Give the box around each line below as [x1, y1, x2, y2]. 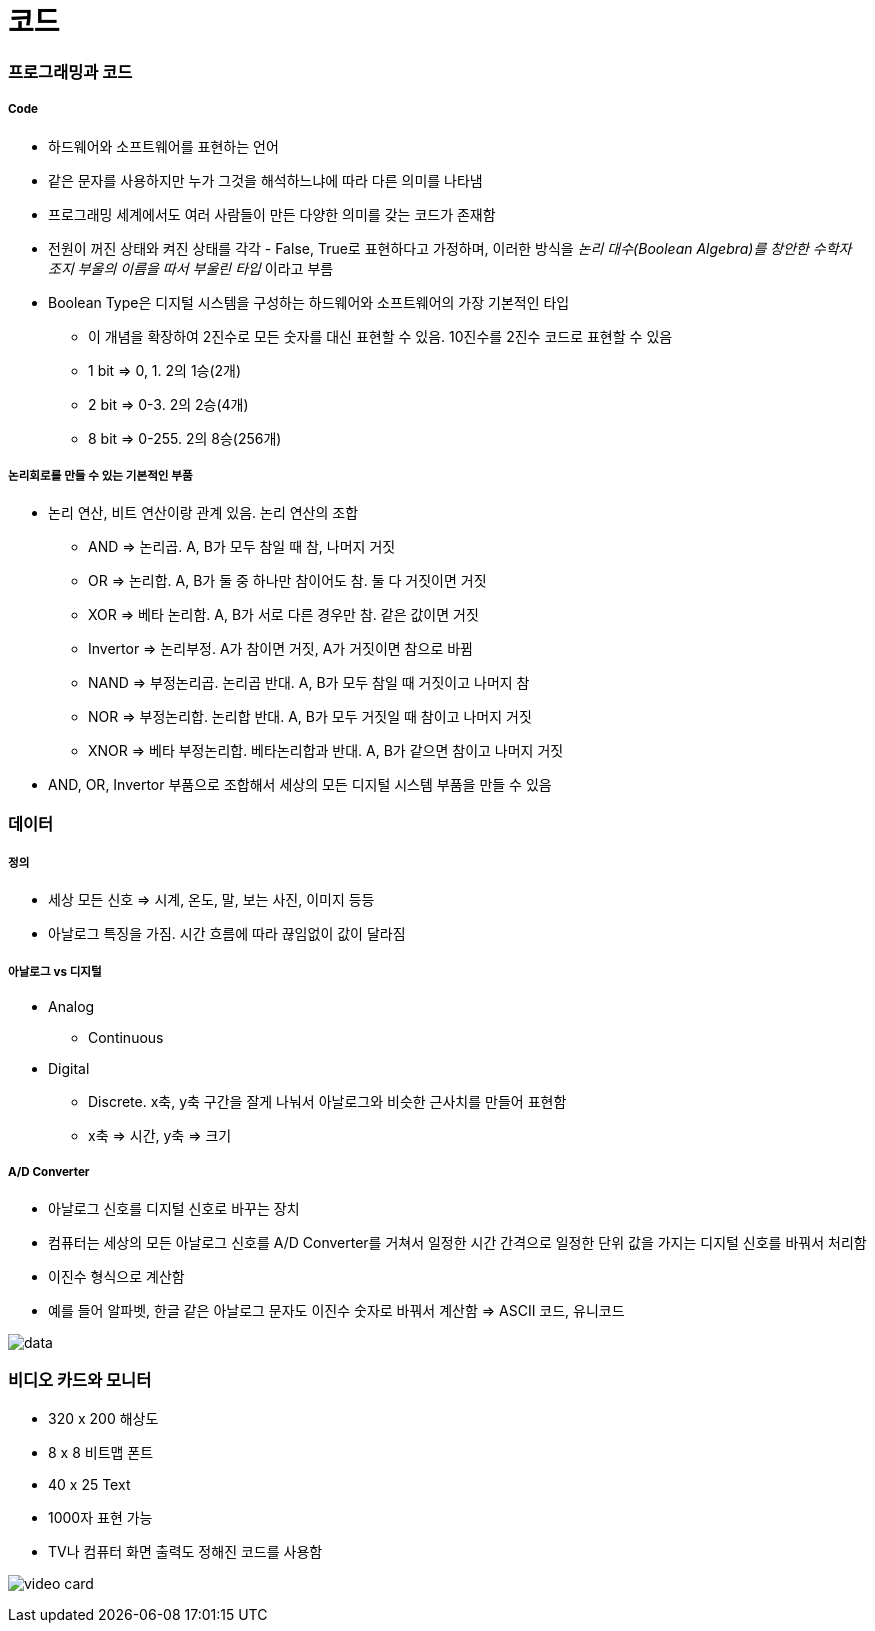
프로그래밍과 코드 [8, 61, 133, 82]
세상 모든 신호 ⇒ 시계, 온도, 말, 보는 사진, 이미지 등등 [48, 891, 375, 909]
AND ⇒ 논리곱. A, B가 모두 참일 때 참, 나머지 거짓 [88, 538, 396, 556]
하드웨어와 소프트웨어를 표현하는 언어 [48, 137, 279, 155]
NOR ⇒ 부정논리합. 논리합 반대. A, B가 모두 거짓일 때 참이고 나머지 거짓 [88, 708, 532, 726]
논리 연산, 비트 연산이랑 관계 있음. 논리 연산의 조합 [48, 504, 359, 522]
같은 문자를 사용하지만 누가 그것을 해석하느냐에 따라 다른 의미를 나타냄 [48, 171, 483, 189]
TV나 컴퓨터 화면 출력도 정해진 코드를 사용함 [48, 1542, 323, 1560]
